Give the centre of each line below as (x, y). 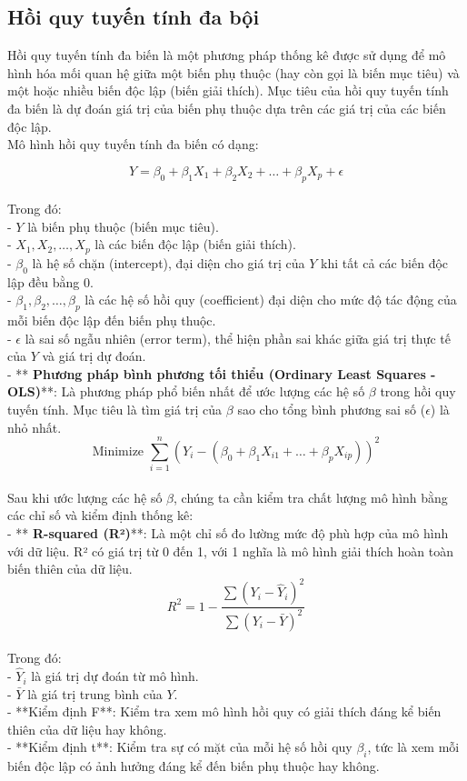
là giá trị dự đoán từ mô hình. (115, 676)
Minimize (118, 451)
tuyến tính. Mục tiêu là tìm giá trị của (115, 409)
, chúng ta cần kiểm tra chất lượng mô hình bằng (311, 497)
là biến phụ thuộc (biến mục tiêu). (123, 226)
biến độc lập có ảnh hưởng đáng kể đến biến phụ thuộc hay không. (194, 766)
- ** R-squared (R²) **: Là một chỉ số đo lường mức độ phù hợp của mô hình (228, 533)
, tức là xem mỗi (413, 747)
